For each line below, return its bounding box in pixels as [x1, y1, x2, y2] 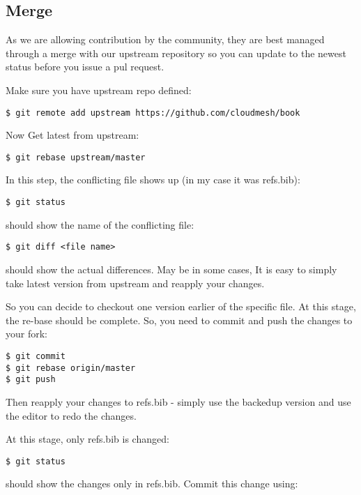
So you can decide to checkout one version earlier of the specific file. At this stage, [6, 299, 356, 314]
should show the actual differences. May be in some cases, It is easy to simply [6, 261, 337, 276]
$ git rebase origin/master [6, 363, 136, 373]
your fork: [6, 326, 47, 341]
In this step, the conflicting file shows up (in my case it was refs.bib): [6, 172, 300, 187]
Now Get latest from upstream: [6, 128, 139, 142]
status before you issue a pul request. [6, 59, 164, 74]
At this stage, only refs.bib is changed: [6, 432, 169, 446]
